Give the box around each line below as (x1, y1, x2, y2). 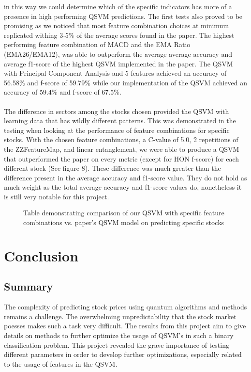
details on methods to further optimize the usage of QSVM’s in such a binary (4, 330, 234, 340)
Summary (4, 279, 53, 294)
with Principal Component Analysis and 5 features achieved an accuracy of (4, 68, 227, 78)
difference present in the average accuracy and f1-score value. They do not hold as (4, 172, 247, 182)
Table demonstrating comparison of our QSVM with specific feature (23, 208, 224, 218)
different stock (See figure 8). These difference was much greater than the (4, 163, 221, 173)
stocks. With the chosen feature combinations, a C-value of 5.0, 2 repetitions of (4, 134, 238, 145)
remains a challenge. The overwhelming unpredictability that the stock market (4, 311, 236, 321)
